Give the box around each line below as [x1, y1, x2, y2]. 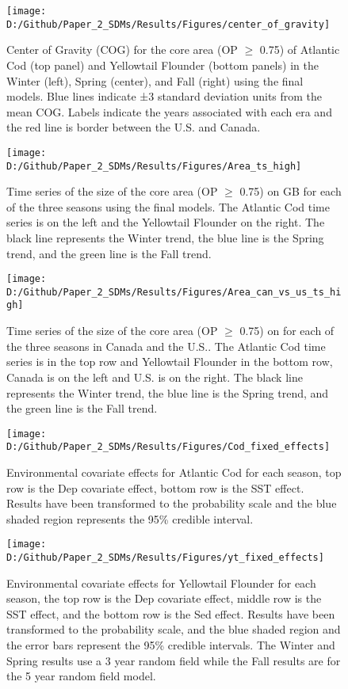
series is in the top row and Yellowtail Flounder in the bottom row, [6, 353, 333, 370]
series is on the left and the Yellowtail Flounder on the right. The [6, 214, 325, 230]
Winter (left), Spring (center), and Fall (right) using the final [6, 72, 304, 89]
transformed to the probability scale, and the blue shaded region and [6, 621, 341, 638]
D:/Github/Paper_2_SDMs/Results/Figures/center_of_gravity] [6, 18, 331, 30]
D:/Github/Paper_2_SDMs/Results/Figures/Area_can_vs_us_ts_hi [6, 286, 342, 298]
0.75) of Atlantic [259, 41, 340, 58]
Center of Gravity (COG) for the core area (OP [6, 41, 238, 58]
